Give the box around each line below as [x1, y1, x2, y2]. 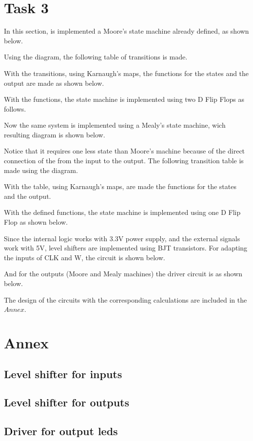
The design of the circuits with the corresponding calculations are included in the [4, 294, 247, 305]
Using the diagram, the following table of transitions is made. [4, 52, 188, 62]
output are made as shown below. [4, 77, 104, 88]
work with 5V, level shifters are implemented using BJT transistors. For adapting [4, 243, 248, 253]
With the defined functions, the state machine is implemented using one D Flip [4, 207, 241, 217]
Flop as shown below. [4, 217, 68, 227]
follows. [4, 103, 26, 114]
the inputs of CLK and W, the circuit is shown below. [4, 252, 165, 262]
